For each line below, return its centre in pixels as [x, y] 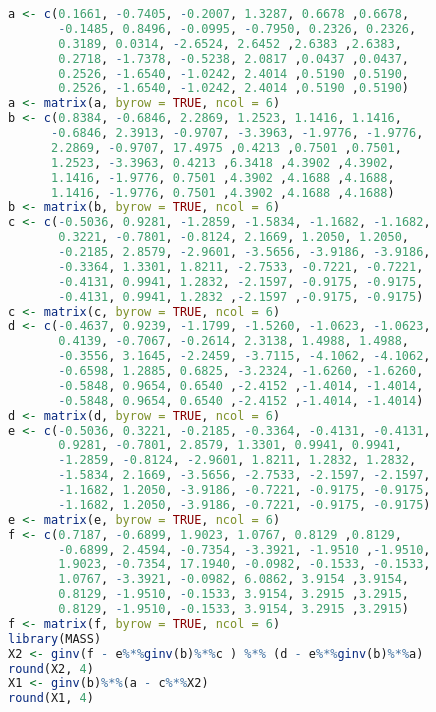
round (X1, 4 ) [51, 698]
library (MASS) [55, 638]
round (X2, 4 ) [51, 668]
